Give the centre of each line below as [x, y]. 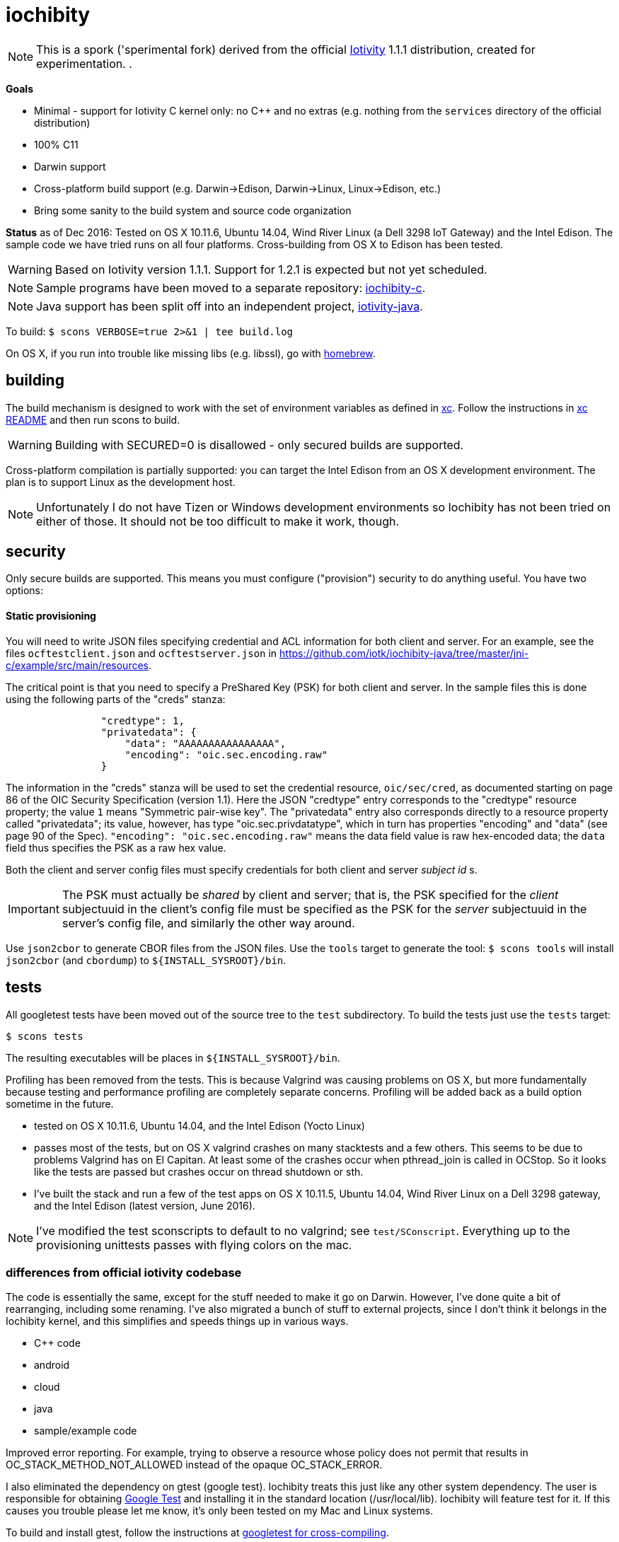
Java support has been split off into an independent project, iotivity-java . [230, 306]
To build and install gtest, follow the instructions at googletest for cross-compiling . [197, 1533]
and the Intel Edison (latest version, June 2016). [145, 1205]
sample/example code [86, 1431]
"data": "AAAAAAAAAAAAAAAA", [206, 743]
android [52, 1365]
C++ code [57, 1343]
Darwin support [70, 166]
